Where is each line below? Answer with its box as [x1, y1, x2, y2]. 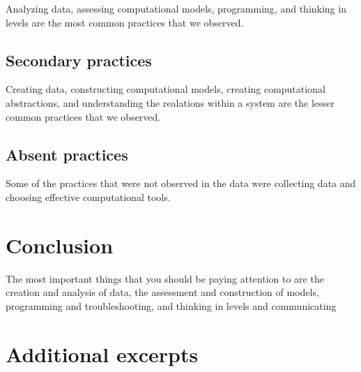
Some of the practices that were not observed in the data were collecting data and [6, 176, 356, 191]
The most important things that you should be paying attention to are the [6, 271, 324, 285]
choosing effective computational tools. [6, 189, 171, 204]
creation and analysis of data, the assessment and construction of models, [6, 285, 319, 299]
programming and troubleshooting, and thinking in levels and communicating [6, 298, 337, 313]
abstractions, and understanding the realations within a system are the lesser [6, 95, 335, 110]
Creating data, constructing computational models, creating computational [6, 82, 325, 96]
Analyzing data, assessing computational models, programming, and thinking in [6, 1, 346, 15]
